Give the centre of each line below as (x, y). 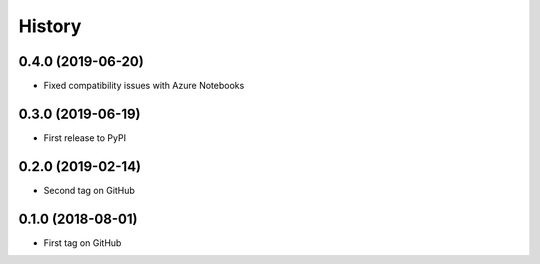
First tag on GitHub (82, 242)
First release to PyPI (85, 137)
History (50, 26)
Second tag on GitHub (89, 190)
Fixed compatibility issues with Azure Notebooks (144, 86)
